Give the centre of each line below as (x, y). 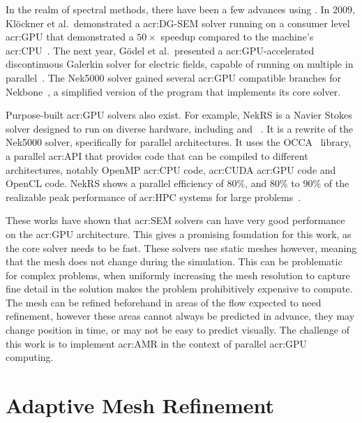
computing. (30, 357)
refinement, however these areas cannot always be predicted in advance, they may (180, 316)
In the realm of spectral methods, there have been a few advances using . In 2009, (180, 9)
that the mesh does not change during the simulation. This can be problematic (174, 261)
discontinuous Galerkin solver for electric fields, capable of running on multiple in (180, 64)
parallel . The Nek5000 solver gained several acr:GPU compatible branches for (174, 77)
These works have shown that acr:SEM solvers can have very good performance (175, 220)
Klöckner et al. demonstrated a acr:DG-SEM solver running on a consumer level (178, 23)
